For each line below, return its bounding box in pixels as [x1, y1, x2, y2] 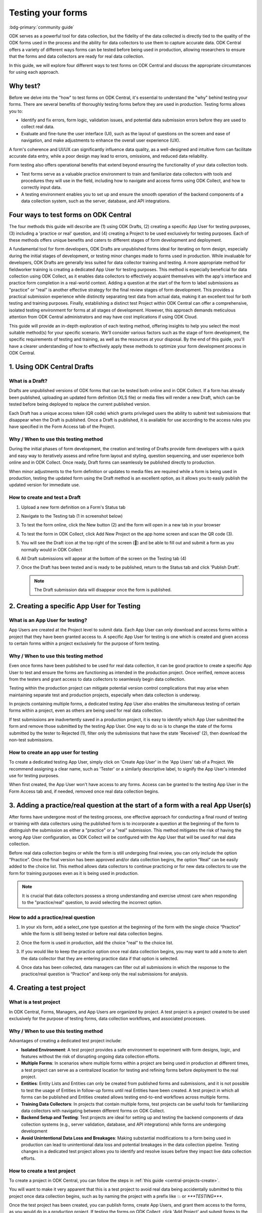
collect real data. [21, 124, 55, 130]
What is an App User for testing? [9, 617, 87, 623]
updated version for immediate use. [9, 482, 80, 488]
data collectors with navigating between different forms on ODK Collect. [21, 1108, 165, 1114]
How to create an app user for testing [9, 749, 98, 755]
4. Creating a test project [9, 984, 86, 992]
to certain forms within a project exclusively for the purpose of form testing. [9, 640, 160, 646]
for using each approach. [9, 69, 60, 75]
